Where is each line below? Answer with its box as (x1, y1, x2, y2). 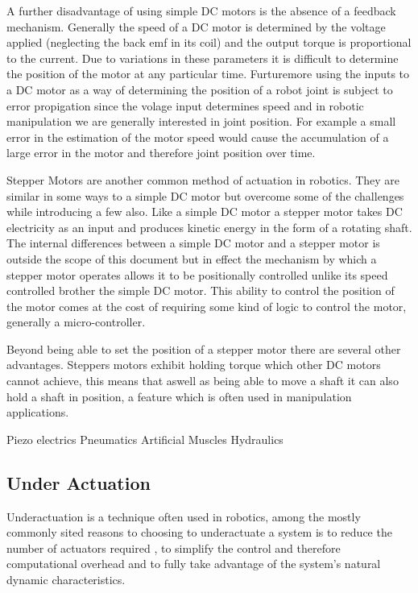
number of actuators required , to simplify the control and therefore (6, 539, 341, 556)
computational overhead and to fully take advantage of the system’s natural (6, 555, 381, 572)
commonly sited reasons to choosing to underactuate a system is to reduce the (6, 524, 392, 541)
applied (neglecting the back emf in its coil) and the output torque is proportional (6, 34, 412, 51)
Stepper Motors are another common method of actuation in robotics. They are (6, 171, 400, 188)
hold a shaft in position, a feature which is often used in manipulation (6, 388, 352, 404)
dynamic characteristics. (6, 571, 126, 588)
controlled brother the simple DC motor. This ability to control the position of (6, 282, 395, 299)
